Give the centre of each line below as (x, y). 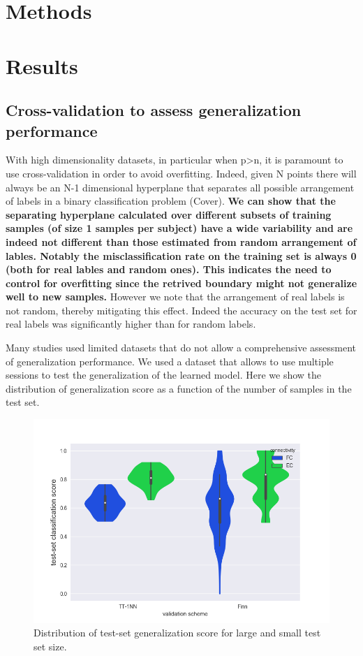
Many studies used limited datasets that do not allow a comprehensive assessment (181, 348)
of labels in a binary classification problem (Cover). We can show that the (171, 201)
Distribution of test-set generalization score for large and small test (177, 633)
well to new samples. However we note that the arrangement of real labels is (175, 297)
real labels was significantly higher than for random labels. (131, 324)
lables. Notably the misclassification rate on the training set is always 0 (181, 255)
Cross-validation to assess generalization (154, 110)
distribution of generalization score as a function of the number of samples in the (179, 388)
